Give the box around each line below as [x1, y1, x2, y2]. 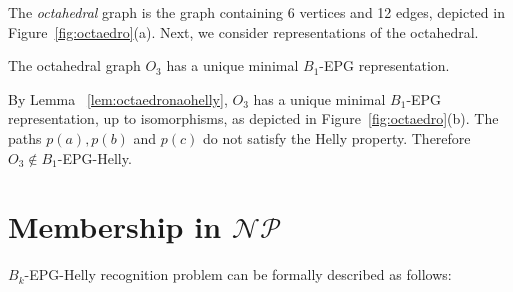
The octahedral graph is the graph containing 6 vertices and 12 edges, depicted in [8, 2, 505, 22]
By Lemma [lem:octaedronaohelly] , [8, 88, 228, 109]
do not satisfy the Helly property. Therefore [203, 127, 471, 148]
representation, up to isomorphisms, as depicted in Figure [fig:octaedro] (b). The [8, 108, 499, 129]
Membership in [8, 206, 222, 247]
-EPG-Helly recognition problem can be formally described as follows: [24, 264, 452, 285]
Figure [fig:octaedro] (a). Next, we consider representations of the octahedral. [8, 21, 479, 42]
